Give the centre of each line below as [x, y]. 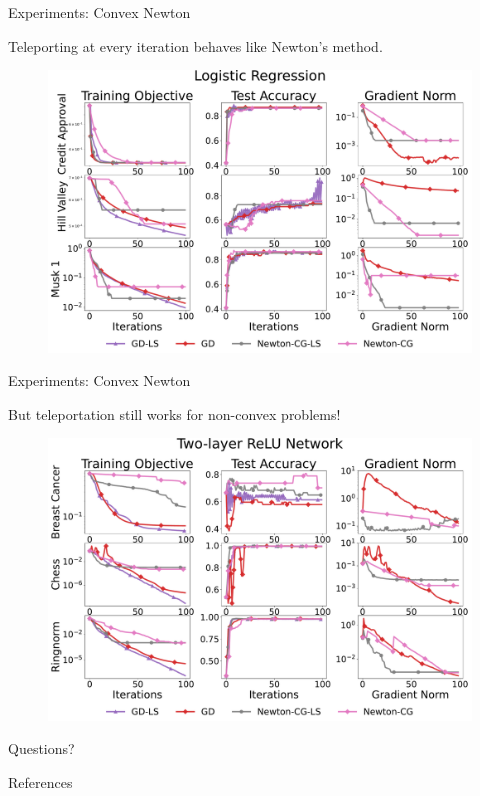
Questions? [41, 748]
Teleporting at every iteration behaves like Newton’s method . [195, 45]
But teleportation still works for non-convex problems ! [174, 413]
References [40, 781]
